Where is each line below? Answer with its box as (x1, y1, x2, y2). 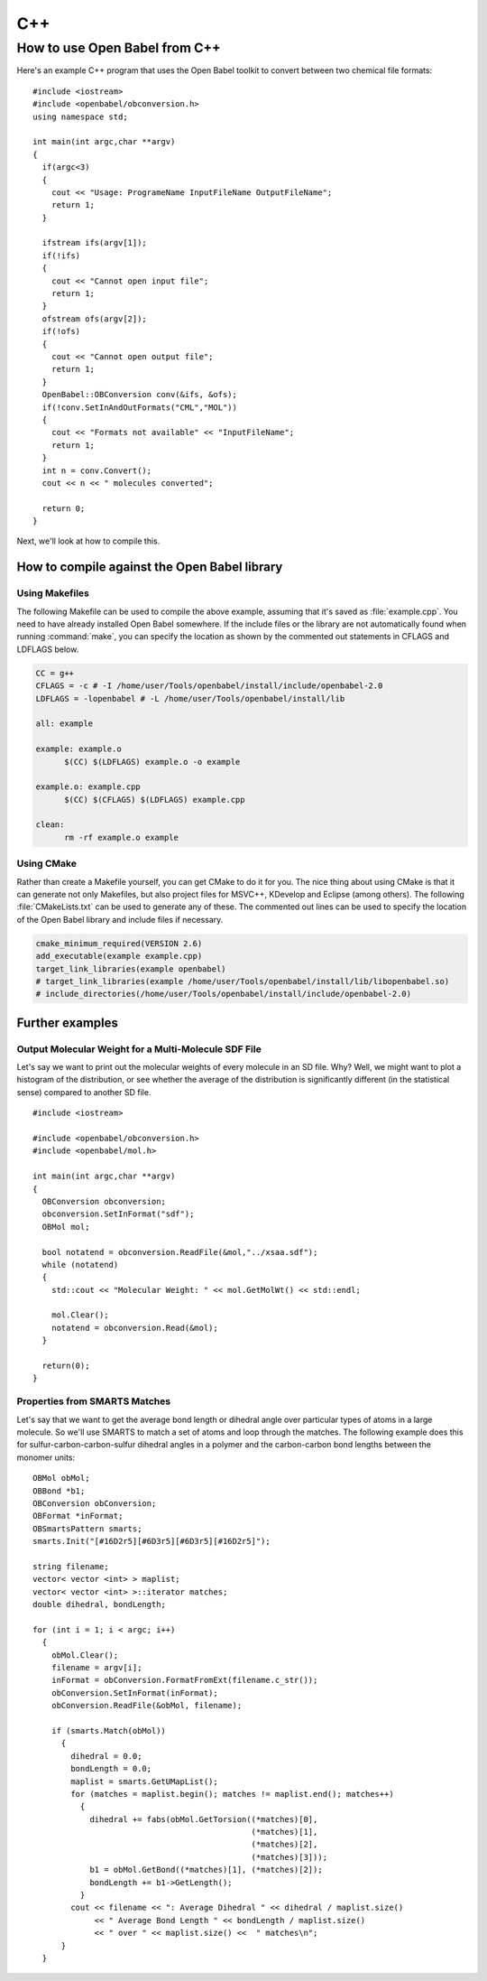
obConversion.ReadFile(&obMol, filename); (51, 1700, 243, 1711)
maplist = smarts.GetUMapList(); (70, 1776, 218, 1787)
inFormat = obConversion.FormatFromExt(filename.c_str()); (51, 1675, 318, 1686)
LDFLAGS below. (16, 644, 79, 655)
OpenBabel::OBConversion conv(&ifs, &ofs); (41, 389, 238, 400)
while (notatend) (41, 1260, 119, 1270)
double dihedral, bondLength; (32, 1599, 167, 1610)
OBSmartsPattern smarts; (32, 1523, 142, 1534)
